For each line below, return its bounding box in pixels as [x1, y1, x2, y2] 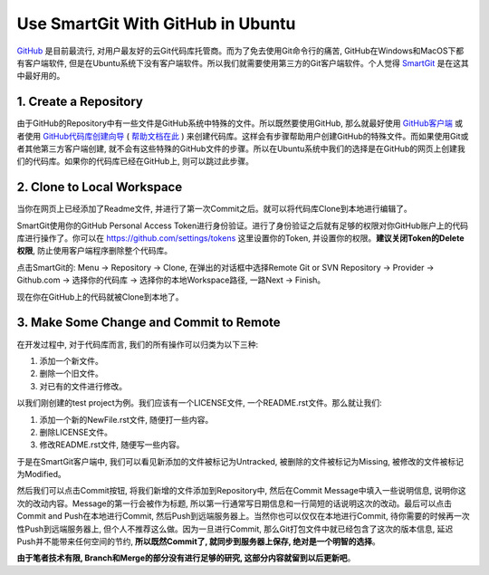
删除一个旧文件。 [39, 368, 103, 379]
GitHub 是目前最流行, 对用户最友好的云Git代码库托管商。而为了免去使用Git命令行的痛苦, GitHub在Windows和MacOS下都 [16, 45, 465, 56]
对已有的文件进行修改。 [39, 380, 127, 391]
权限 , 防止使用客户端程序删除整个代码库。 [16, 245, 172, 256]
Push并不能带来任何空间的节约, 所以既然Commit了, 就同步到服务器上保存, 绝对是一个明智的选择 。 [16, 536, 380, 547]
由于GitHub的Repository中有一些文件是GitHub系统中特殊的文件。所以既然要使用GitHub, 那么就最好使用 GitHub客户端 [16, 118, 453, 129]
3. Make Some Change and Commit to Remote [16, 315, 281, 331]
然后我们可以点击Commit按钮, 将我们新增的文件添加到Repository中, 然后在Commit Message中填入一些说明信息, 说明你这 [16, 485, 466, 496]
